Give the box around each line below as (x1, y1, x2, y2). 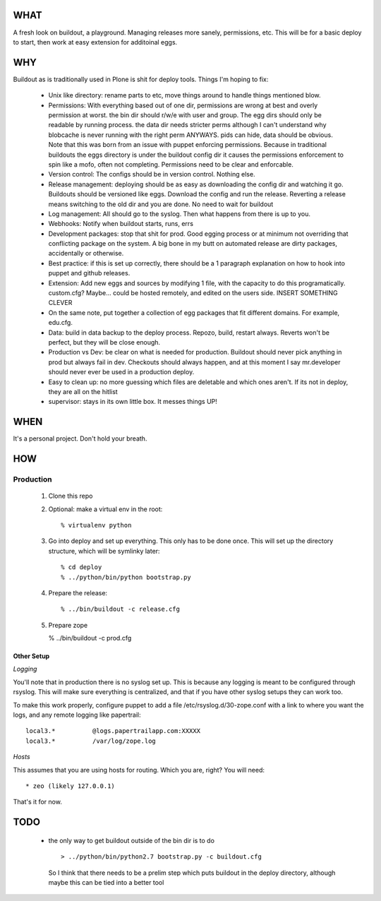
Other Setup (13, 652, 50, 660)
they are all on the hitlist (48, 387, 118, 395)
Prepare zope (48, 621, 88, 629)
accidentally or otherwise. (48, 249, 124, 258)
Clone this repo (48, 491, 93, 501)
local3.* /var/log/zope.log (25, 736, 157, 745)
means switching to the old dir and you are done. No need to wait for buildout (48, 200, 274, 208)
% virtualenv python (61, 521, 132, 529)
